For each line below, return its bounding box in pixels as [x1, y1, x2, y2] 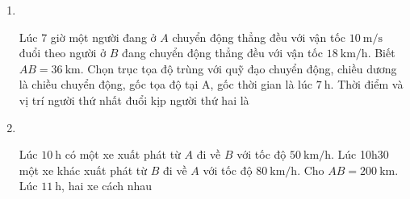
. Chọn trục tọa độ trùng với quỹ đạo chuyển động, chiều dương [80, 60, 397, 77]
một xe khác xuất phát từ [19, 161, 148, 178]
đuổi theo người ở [19, 44, 107, 61]
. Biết [367, 44, 395, 61]
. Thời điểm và [330, 76, 404, 93]
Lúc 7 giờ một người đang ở [19, 28, 157, 45]
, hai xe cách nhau [61, 177, 153, 194]
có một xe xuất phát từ [65, 146, 181, 163]
